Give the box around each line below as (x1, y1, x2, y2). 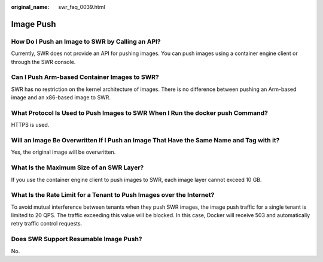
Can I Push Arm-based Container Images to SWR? (11, 73, 160, 81)
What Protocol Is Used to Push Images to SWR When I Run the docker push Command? (11, 108, 269, 117)
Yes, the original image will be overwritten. (11, 148, 116, 156)
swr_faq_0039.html (58, 4, 105, 10)
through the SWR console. (11, 58, 76, 65)
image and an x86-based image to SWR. (11, 94, 111, 101)
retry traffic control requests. (11, 220, 83, 227)
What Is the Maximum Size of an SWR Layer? (11, 163, 144, 172)
